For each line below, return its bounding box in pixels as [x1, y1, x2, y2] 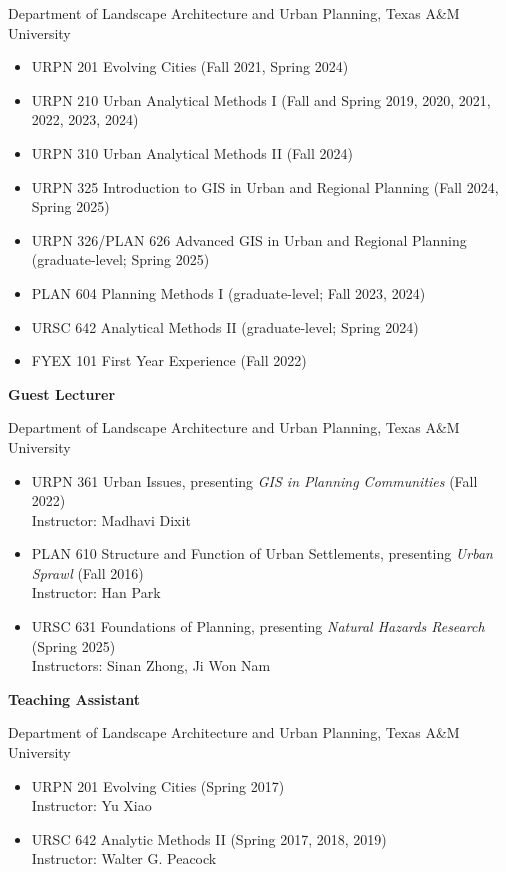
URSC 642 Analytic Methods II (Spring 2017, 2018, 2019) [31, 828, 387, 849]
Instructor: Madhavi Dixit [31, 509, 191, 530]
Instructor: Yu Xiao [31, 795, 152, 816]
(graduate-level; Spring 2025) [31, 249, 210, 270]
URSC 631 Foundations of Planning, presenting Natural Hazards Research [31, 616, 485, 637]
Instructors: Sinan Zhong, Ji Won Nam [31, 655, 271, 676]
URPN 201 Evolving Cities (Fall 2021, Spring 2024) [31, 56, 349, 77]
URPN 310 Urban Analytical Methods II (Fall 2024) [31, 142, 353, 163]
